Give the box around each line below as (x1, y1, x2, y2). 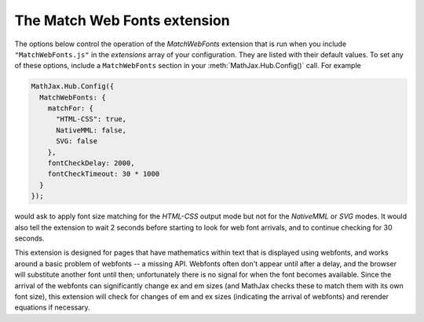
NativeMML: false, (56, 125, 127, 135)
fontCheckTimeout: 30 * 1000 (47, 169, 160, 179)
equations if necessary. (14, 302, 90, 313)
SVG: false (56, 137, 98, 146)
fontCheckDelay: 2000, (47, 159, 135, 168)
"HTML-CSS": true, (56, 114, 127, 124)
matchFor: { (47, 104, 94, 113)
